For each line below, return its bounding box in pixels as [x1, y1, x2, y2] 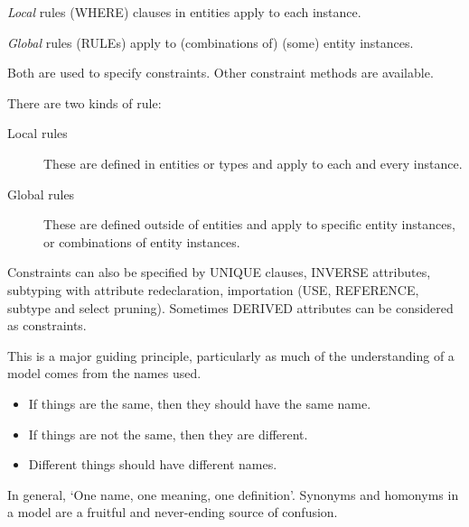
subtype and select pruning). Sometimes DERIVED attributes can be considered [7, 298, 454, 317]
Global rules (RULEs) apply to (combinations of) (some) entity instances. [7, 32, 414, 51]
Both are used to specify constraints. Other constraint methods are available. [7, 63, 434, 82]
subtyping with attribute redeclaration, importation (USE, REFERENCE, [7, 280, 419, 299]
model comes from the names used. [7, 364, 202, 383]
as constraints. [7, 316, 87, 335]
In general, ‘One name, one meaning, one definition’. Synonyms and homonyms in [7, 485, 459, 504]
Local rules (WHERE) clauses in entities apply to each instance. [7, 3, 361, 21]
